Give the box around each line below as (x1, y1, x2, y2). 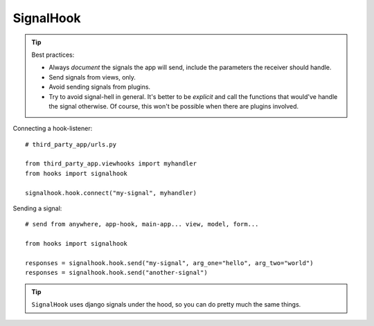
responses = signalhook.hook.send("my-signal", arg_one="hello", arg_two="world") (25, 259, 314, 266)
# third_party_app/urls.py (25, 141, 117, 148)
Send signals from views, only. (48, 73, 136, 81)
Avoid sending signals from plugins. (48, 83, 151, 91)
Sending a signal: (12, 204, 62, 212)
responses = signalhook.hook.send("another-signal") (25, 269, 208, 277)
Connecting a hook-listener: (12, 125, 93, 133)
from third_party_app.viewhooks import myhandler (25, 160, 197, 167)
